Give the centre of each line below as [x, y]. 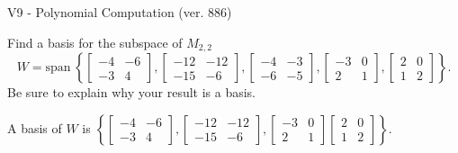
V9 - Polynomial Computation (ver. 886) [120, 12]
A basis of [35, 127]
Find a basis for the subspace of [95, 42]
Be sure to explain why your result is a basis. [132, 92]
